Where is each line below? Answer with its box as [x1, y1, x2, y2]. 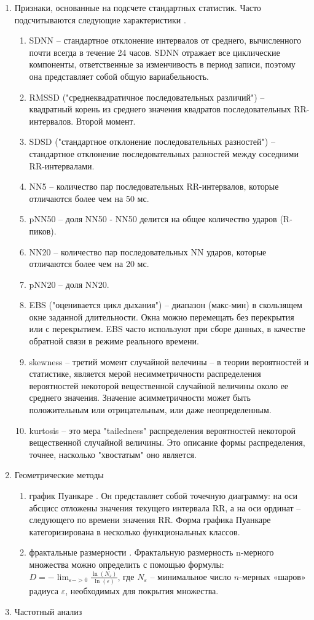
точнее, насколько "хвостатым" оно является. [29, 448, 197, 460]
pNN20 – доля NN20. [29, 277, 109, 290]
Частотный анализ [14, 605, 82, 618]
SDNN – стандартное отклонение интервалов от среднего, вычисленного [29, 34, 301, 47]
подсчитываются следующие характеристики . [14, 13, 186, 26]
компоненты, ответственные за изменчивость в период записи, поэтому [29, 58, 296, 71]
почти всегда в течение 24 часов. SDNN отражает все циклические [29, 45, 280, 58]
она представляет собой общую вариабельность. [29, 69, 210, 82]
